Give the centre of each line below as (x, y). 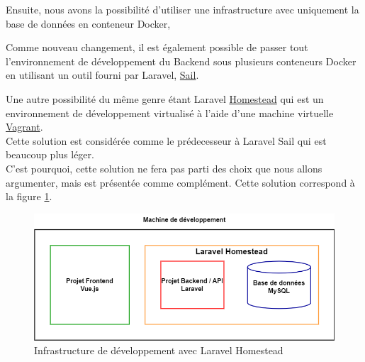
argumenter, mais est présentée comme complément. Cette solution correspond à (180, 182)
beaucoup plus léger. (50, 154)
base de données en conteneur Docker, (88, 23)
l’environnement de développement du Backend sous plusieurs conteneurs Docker (181, 61)
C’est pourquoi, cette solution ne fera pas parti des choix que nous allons (164, 168)
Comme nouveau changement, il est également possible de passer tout (157, 47)
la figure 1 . (29, 196)
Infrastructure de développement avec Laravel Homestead (159, 350)
